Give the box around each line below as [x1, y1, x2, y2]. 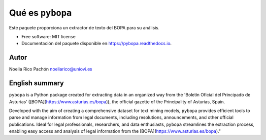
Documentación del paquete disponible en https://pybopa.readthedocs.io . [21, 41, 172, 47]
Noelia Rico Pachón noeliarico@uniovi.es [9, 66, 93, 72]
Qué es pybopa [9, 7, 72, 18]
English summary [9, 79, 64, 88]
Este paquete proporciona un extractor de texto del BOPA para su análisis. [9, 24, 160, 30]
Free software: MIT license [21, 33, 76, 39]
